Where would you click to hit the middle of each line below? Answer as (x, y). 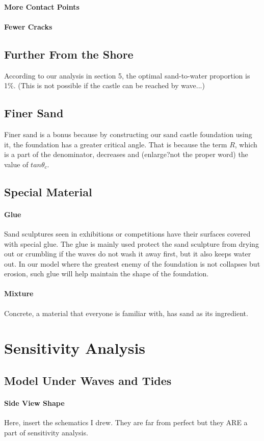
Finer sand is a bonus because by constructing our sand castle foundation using (128, 134)
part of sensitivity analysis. (46, 432)
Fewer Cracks (28, 26)
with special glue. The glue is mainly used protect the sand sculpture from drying (131, 243)
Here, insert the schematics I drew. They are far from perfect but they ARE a (126, 422)
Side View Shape (34, 403)
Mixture (19, 293)
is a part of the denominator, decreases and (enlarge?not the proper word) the (126, 154)
